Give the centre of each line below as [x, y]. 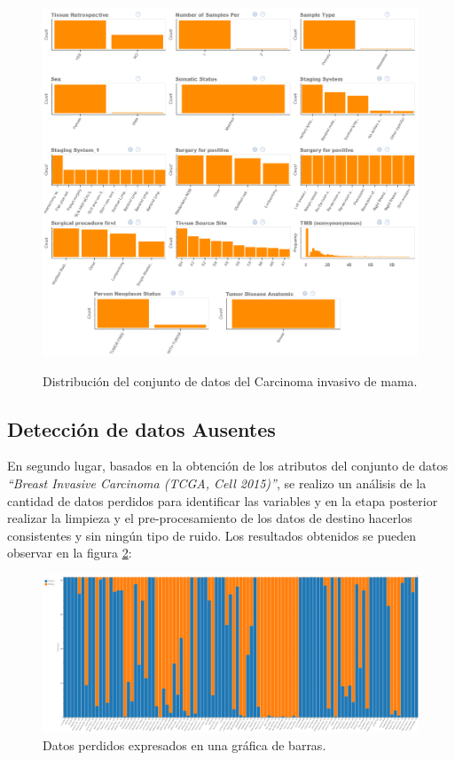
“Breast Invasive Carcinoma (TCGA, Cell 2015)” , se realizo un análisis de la [217, 483]
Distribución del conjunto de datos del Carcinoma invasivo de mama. [230, 380]
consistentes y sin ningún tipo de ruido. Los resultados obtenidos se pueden [212, 535]
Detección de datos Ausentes [141, 428]
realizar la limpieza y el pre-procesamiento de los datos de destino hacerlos [210, 518]
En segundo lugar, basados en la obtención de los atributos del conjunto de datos [227, 466]
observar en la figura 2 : [70, 553]
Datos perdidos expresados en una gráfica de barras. [184, 744]
